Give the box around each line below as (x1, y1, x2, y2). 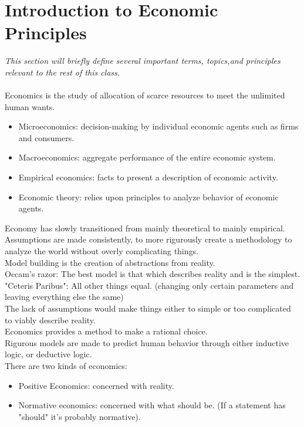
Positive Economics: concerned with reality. (18, 379, 174, 391)
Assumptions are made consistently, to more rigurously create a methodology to (5, 233, 292, 245)
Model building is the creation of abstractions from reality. (5, 256, 215, 268)
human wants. (5, 100, 55, 112)
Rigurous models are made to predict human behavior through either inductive (5, 336, 289, 349)
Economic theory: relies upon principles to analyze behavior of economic (18, 190, 279, 203)
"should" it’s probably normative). (18, 410, 141, 422)
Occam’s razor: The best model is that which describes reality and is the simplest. (5, 268, 300, 280)
